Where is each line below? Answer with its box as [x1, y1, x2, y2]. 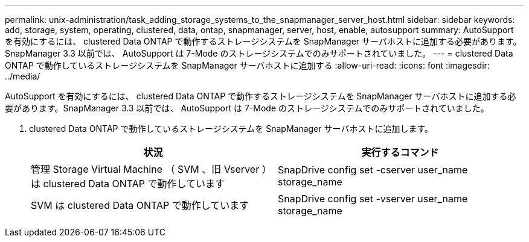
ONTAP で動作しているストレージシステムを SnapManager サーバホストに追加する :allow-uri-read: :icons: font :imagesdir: [5, 60, 490, 70]
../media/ [5, 71, 40, 81]
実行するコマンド [361, 146, 439, 158]
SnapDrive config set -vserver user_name [278, 193, 468, 205]
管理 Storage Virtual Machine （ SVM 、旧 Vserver [31, 163, 260, 175]
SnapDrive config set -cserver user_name [278, 164, 468, 176]
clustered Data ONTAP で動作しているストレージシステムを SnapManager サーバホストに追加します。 [29, 123, 433, 134]
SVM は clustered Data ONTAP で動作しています [31, 199, 249, 211]
